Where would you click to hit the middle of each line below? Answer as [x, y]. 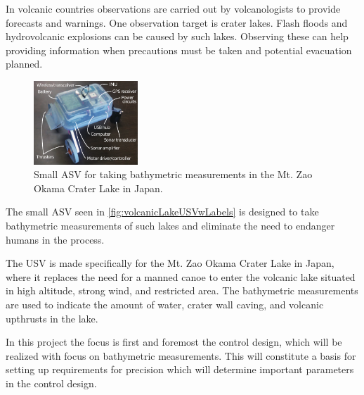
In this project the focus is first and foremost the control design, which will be [174, 342]
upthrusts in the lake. [52, 318]
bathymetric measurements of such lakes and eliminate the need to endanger [170, 226]
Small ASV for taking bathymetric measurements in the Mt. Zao [173, 174]
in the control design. [51, 383]
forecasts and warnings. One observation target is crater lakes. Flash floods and [177, 22]
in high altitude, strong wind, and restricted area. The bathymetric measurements [182, 290]
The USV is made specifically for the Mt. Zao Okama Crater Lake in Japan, [170, 263]
